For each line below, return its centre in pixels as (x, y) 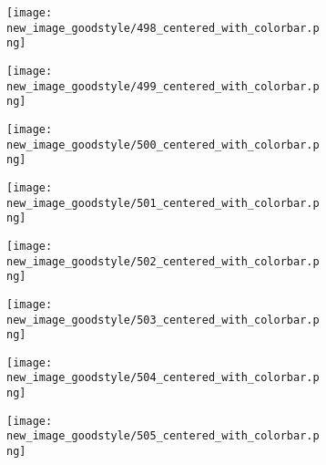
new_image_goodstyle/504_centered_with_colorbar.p (163, 378)
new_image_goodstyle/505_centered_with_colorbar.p (163, 436)
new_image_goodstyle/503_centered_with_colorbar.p (163, 320)
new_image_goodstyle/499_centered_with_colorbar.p (163, 86)
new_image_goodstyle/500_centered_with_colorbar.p (163, 145)
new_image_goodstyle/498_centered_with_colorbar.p (163, 28)
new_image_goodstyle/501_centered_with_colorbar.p (163, 203)
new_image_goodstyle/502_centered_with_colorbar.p (163, 261)
